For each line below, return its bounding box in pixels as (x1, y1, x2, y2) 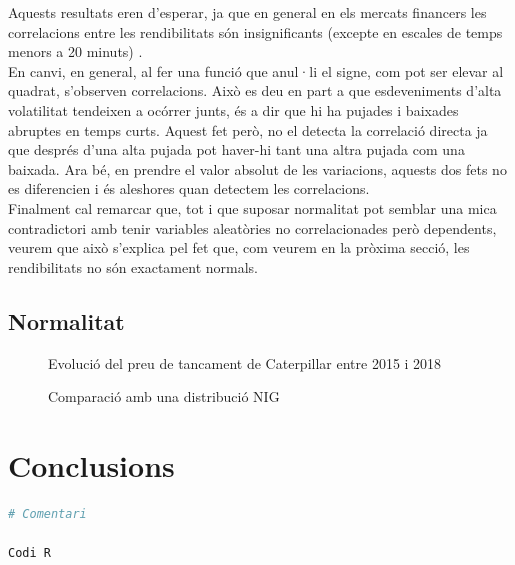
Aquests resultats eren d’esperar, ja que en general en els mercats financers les (8, 2, 487, 22)
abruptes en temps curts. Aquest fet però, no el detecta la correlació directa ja (8, 119, 488, 140)
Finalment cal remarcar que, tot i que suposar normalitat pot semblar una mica (8, 197, 497, 218)
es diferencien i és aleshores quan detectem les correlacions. (8, 178, 370, 199)
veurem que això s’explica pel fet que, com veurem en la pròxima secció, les (8, 237, 470, 258)
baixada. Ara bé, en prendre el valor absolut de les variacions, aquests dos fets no (8, 158, 507, 179)
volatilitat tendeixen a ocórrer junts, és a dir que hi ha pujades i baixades (8, 99, 459, 120)
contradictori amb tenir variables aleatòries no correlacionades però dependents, (8, 217, 497, 238)
